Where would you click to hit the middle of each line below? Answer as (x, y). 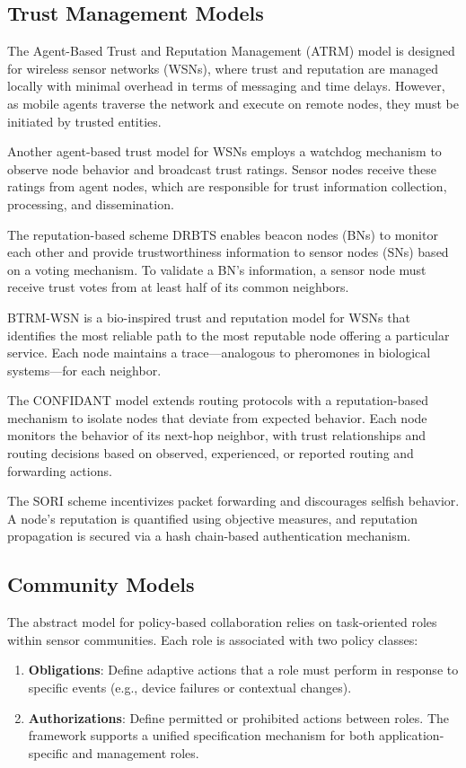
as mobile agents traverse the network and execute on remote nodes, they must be (233, 103)
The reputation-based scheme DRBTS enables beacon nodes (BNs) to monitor (223, 234)
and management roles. (136, 752)
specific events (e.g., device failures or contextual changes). (190, 688)
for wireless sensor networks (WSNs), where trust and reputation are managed (223, 68)
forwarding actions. (60, 470)
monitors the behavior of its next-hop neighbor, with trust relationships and (217, 435)
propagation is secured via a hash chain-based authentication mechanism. (209, 536)
